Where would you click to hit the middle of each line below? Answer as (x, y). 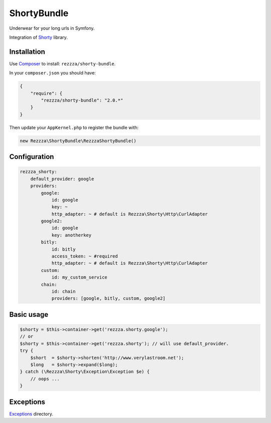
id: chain (63, 291)
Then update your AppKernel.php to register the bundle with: (74, 127)
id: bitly (63, 249)
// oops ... (45, 379)
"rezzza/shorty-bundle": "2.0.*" (82, 100)
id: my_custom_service (79, 277)
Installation (27, 52)
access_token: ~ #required (85, 256)
